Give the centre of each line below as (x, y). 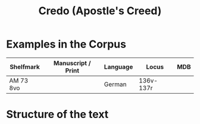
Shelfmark (25, 66)
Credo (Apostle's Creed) (100, 11)
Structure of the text (57, 115)
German (115, 84)
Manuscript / (72, 63)
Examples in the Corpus (66, 44)
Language (118, 66)
